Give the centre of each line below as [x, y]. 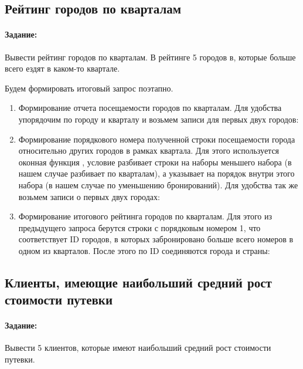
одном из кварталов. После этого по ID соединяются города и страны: [144, 250]
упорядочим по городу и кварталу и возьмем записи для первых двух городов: [159, 119]
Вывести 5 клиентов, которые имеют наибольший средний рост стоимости [138, 348]
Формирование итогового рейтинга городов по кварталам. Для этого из [145, 216]
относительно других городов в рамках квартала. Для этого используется [149, 150]
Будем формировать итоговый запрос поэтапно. [89, 88]
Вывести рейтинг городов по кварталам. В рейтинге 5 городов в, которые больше [150, 57]
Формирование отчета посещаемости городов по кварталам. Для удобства [150, 108]
